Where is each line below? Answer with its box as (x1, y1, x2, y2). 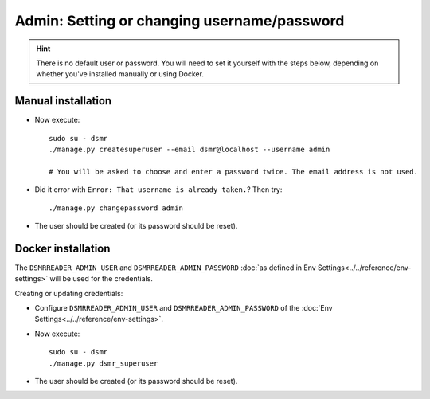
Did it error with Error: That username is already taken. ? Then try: (34, 185, 283, 194)
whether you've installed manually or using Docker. (36, 69, 205, 79)
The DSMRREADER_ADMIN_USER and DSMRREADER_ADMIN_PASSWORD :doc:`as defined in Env (14, 263, 316, 272)
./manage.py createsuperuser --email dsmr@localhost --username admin (49, 145, 330, 155)
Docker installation (14, 241, 111, 255)
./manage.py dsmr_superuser (49, 358, 158, 368)
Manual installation (14, 94, 112, 108)
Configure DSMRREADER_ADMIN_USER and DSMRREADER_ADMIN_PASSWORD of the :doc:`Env (34, 303, 334, 313)
